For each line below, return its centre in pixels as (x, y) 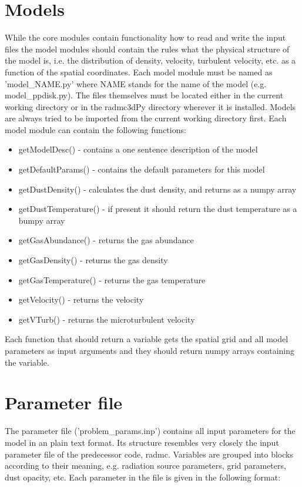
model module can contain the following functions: (95, 129)
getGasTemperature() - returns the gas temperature (112, 279)
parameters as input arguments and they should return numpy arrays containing (150, 350)
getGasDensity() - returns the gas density (93, 260)
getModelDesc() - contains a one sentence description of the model (138, 149)
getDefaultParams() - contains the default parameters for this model (142, 169)
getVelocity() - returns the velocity (81, 299)
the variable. (27, 362)
